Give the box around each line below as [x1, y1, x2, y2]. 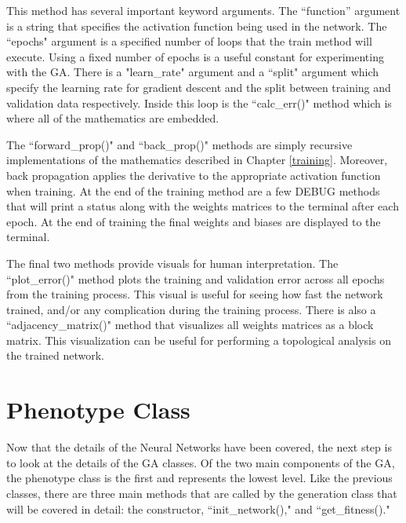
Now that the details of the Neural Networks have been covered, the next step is [6, 439, 392, 455]
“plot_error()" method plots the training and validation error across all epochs [6, 270, 385, 287]
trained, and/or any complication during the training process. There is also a [6, 301, 376, 317]
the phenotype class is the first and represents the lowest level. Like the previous [6, 470, 393, 486]
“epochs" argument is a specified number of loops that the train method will [6, 33, 372, 49]
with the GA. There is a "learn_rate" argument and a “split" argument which [6, 64, 379, 80]
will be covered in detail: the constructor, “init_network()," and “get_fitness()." [6, 500, 390, 517]
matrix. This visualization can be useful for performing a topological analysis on [6, 331, 391, 348]
